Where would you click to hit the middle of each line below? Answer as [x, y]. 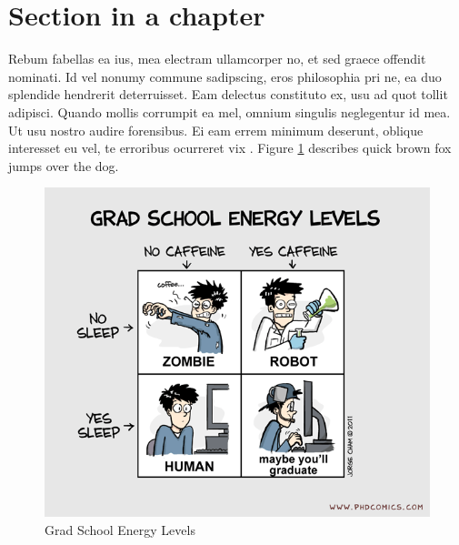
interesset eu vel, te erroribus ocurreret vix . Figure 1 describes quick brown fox [230, 148]
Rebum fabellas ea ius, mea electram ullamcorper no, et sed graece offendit [217, 59]
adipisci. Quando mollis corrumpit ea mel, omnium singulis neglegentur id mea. [229, 111]
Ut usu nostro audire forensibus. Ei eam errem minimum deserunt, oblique [216, 130]
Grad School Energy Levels [120, 529]
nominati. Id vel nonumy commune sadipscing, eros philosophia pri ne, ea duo [225, 76]
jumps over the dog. [64, 165]
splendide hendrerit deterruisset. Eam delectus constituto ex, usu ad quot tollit [228, 94]
